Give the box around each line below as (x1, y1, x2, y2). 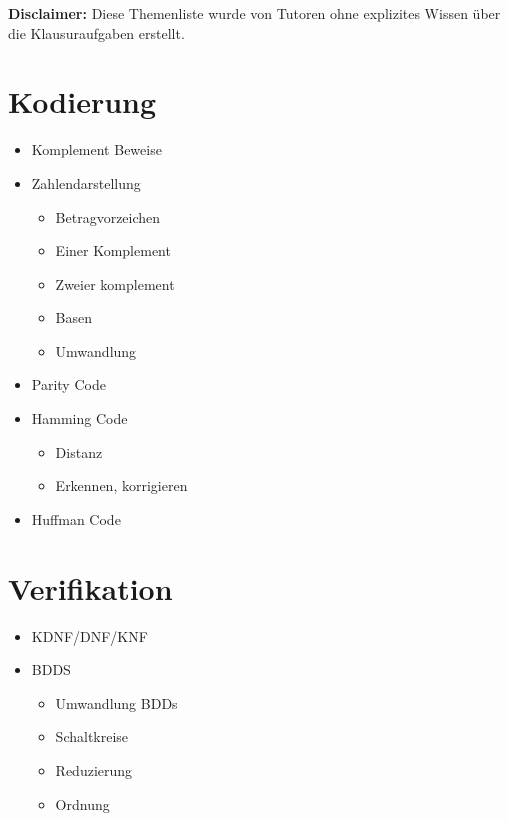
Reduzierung (55, 759, 133, 780)
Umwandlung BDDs (55, 692, 178, 713)
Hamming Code (31, 408, 128, 429)
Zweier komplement (55, 273, 175, 294)
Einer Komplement (55, 240, 171, 261)
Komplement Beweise (31, 139, 162, 160)
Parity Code (31, 374, 106, 395)
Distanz (55, 441, 103, 462)
